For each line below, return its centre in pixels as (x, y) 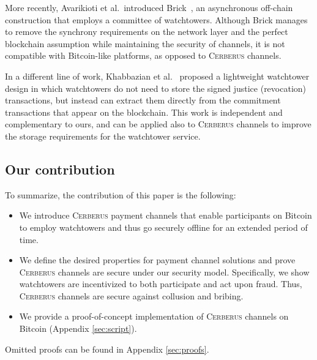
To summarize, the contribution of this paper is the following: (121, 194)
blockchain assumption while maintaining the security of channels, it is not (145, 43)
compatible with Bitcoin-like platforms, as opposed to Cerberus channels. (143, 55)
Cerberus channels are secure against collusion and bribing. (131, 295)
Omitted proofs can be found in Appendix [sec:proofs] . (107, 349)
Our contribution (60, 169)
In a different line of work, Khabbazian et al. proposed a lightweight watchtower (157, 76)
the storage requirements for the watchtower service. (103, 136)
